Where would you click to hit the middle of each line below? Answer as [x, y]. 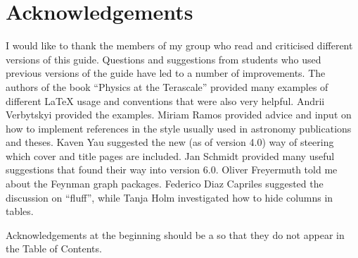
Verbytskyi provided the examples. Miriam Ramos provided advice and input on [179, 115]
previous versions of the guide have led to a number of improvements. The [166, 73]
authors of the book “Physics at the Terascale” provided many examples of [167, 86]
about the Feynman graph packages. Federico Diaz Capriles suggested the [165, 184]
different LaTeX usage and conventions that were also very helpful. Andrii [165, 100]
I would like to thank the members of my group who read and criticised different [179, 45]
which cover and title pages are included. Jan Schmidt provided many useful [170, 155]
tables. [20, 211]
